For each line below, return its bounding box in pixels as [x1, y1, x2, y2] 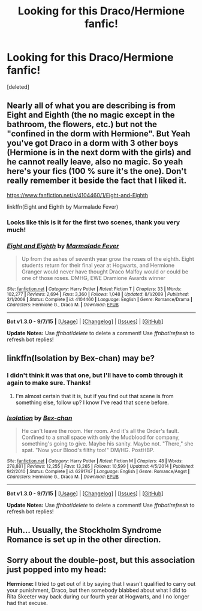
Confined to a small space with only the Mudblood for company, [21, 434, 180, 441]
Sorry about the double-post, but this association [7, 555, 195, 565]
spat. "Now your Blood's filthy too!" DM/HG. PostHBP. [21, 446, 155, 453]
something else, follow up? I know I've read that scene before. [15, 399, 170, 406]
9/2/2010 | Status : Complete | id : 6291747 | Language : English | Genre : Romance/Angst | [7, 468, 190, 474]
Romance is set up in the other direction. [7, 535, 161, 545]
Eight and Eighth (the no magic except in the [7, 110, 175, 121]
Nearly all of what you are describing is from [7, 101, 176, 111]
